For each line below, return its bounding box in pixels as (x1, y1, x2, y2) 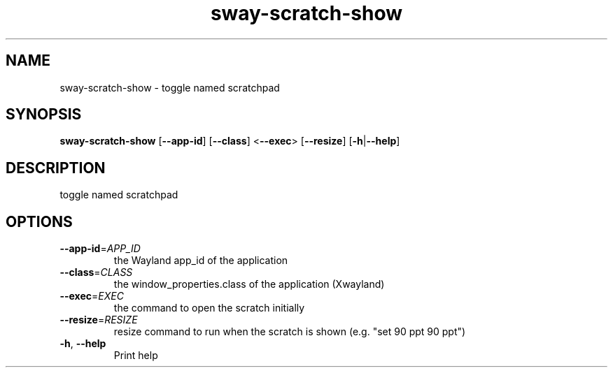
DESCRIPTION (6, 159, 106, 177)
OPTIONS (6, 212, 73, 231)
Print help (113, 349, 158, 362)
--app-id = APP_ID (59, 242, 141, 255)
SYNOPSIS (6, 105, 82, 124)
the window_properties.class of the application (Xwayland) (113, 278, 385, 291)
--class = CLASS (59, 266, 133, 279)
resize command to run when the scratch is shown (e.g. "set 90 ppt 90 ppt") (113, 326, 466, 338)
